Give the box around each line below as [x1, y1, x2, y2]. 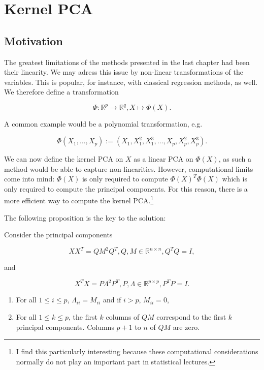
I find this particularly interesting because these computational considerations [16, 346, 258, 357]
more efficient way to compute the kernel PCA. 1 [4, 194, 154, 206]
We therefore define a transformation [4, 86, 119, 97]
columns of [106, 312, 140, 322]
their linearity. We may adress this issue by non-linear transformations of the [4, 67, 243, 77]
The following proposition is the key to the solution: [4, 212, 166, 223]
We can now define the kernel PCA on [4, 153, 123, 164]
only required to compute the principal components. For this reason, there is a [4, 183, 248, 194]
